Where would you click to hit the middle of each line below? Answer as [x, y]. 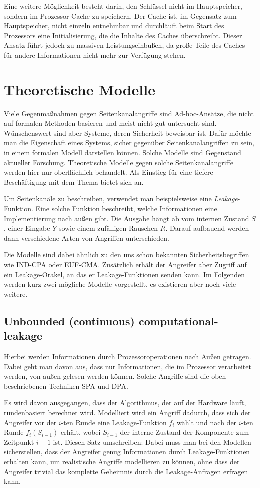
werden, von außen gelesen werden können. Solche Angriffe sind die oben [115, 376]
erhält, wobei [81, 432]
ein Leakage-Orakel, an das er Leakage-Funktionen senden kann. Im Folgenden [125, 274]
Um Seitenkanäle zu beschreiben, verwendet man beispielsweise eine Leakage [121, 199]
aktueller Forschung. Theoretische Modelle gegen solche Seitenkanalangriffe [119, 162]
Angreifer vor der [30, 422]
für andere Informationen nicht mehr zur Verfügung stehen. [95, 55]
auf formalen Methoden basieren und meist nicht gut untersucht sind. [110, 123]
